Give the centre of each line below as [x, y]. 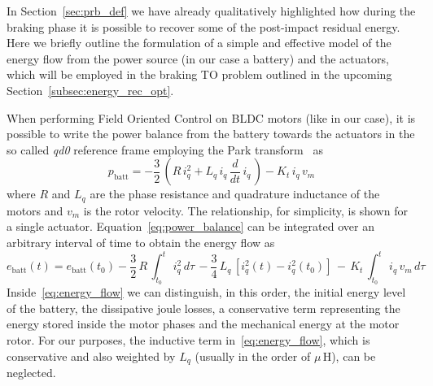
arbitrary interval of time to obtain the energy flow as [141, 242]
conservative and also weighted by [91, 356]
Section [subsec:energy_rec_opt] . [90, 90]
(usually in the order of [253, 356]
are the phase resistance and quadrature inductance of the [235, 194]
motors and [35, 210]
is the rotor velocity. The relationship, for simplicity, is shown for [245, 210]
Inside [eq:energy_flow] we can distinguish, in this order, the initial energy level [206, 292]
